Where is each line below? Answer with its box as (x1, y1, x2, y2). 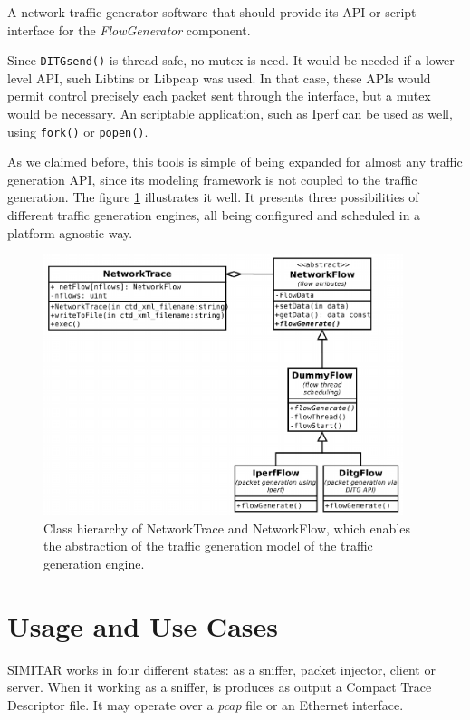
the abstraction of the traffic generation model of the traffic (43, 536, 373, 555)
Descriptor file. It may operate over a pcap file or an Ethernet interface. (7, 695, 404, 714)
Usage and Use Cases (7, 607, 278, 644)
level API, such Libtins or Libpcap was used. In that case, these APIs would (7, 68, 431, 87)
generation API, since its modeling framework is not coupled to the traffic (7, 169, 417, 188)
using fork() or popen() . (7, 121, 149, 140)
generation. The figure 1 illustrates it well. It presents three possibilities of (7, 187, 419, 206)
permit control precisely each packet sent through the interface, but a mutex (7, 86, 431, 105)
